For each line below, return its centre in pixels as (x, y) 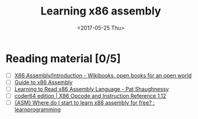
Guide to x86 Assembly (43, 82)
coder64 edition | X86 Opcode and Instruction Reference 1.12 (90, 95)
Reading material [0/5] (63, 58)
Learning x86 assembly (101, 11)
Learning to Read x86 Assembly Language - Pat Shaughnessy (92, 89)
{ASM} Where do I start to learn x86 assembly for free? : (85, 102)
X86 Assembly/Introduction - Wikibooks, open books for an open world (103, 75)
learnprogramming (37, 109)
